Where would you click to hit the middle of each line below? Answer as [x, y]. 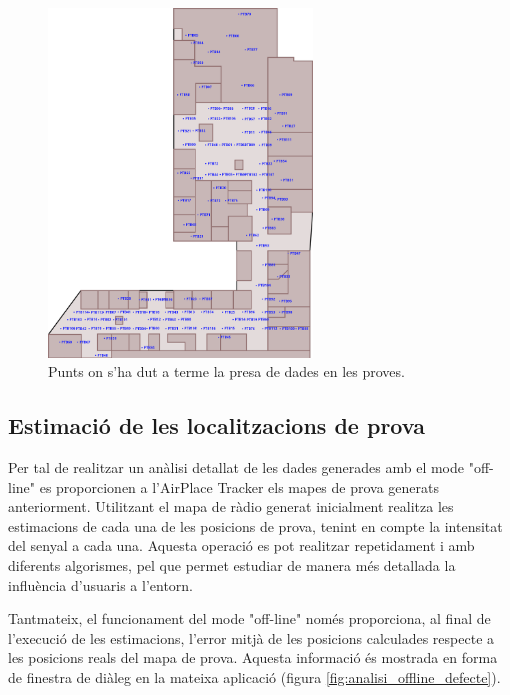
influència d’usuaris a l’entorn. [100, 584]
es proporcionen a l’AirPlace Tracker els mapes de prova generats [239, 486]
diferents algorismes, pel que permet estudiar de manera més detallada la [232, 564]
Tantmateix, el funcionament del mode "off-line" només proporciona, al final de [249, 618]
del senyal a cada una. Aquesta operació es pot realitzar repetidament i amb [241, 545]
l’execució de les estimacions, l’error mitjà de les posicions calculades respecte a [251, 637]
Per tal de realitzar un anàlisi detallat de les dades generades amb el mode [236, 466]
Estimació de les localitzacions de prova [216, 425]
